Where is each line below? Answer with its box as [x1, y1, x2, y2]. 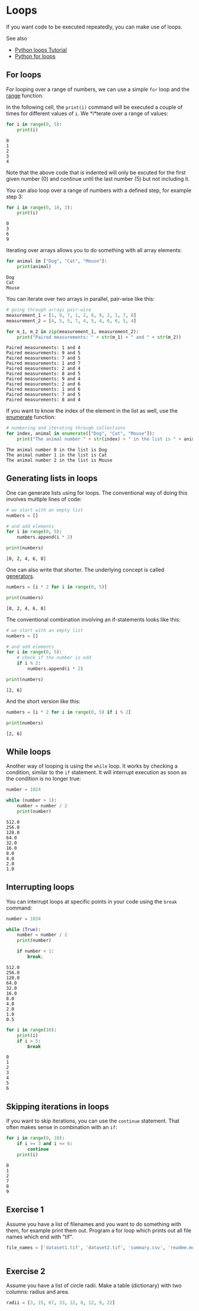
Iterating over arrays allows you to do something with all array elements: [6, 247, 182, 254]
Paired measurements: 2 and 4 [6, 366, 81, 372]
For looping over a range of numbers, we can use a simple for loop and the [6, 86, 190, 93]
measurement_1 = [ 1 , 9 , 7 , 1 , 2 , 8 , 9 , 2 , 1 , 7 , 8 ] [6, 312, 137, 318]
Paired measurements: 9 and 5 [6, 350, 81, 356]
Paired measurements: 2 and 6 [6, 381, 81, 387]
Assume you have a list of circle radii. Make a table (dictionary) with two [6, 1282, 182, 1289]
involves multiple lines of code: [6, 495, 82, 502]
